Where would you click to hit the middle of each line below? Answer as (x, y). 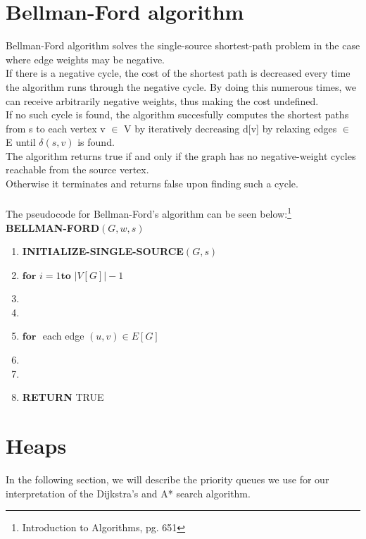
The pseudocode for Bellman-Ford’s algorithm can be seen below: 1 (149, 212)
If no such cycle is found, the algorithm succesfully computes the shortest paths (177, 114)
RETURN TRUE (63, 397)
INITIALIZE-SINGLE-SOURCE (103, 251)
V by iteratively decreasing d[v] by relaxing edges (231, 128)
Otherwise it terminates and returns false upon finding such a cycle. (152, 184)
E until (21, 142)
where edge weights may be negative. (86, 59)
